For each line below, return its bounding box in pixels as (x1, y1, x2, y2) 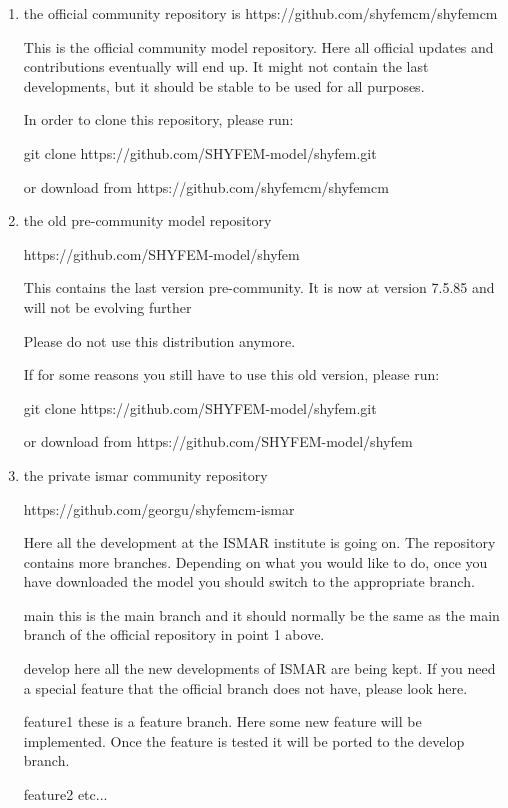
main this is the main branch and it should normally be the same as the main (23, 604, 500, 625)
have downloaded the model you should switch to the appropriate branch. (23, 571, 475, 592)
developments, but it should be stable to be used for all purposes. (23, 75, 425, 96)
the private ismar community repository (23, 464, 268, 485)
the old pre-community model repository (23, 210, 272, 231)
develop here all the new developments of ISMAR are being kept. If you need (23, 658, 496, 679)
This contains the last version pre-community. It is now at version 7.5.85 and (23, 277, 495, 298)
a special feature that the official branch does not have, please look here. (23, 677, 468, 698)
